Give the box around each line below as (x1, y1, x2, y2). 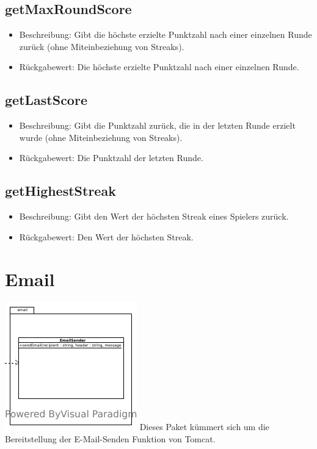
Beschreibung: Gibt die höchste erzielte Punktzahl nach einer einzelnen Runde (19, 28, 312, 41)
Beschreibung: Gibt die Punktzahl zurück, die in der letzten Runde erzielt (19, 119, 296, 132)
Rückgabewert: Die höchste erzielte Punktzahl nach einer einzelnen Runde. (19, 60, 299, 73)
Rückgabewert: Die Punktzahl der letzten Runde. (19, 151, 203, 164)
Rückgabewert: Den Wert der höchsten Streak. (19, 230, 194, 243)
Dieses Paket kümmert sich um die (139, 420, 269, 433)
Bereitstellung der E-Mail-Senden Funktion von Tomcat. (5, 433, 216, 445)
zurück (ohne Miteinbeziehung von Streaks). (19, 40, 184, 52)
